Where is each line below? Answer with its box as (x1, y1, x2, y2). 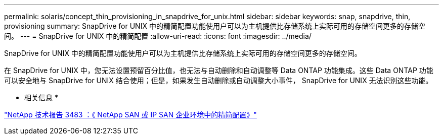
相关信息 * (24, 93, 58, 102)
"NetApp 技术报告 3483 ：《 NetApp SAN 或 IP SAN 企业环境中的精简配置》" (4, 110, 257, 119)
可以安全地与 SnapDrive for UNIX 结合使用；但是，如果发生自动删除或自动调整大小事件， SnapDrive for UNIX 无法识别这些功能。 (4, 76, 433, 85)
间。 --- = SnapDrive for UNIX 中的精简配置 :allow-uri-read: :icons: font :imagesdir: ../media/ (4, 32, 312, 40)
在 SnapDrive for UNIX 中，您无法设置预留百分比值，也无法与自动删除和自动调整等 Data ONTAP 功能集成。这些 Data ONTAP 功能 (4, 66, 433, 75)
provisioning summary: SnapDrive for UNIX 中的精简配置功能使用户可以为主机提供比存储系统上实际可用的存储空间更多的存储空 (4, 22, 425, 30)
